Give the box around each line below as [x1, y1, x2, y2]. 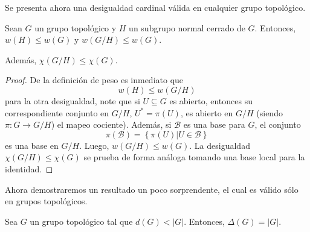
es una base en [5, 139, 59, 151]
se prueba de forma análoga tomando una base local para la [83, 151, 305, 163]
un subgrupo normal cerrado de [129, 21, 245, 34]
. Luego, [79, 139, 109, 151]
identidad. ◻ [5, 162, 53, 175]
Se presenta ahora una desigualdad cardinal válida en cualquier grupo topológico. [5, 1, 306, 13]
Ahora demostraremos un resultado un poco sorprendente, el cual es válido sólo [5, 183, 299, 195]
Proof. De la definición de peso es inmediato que [5, 74, 184, 86]
